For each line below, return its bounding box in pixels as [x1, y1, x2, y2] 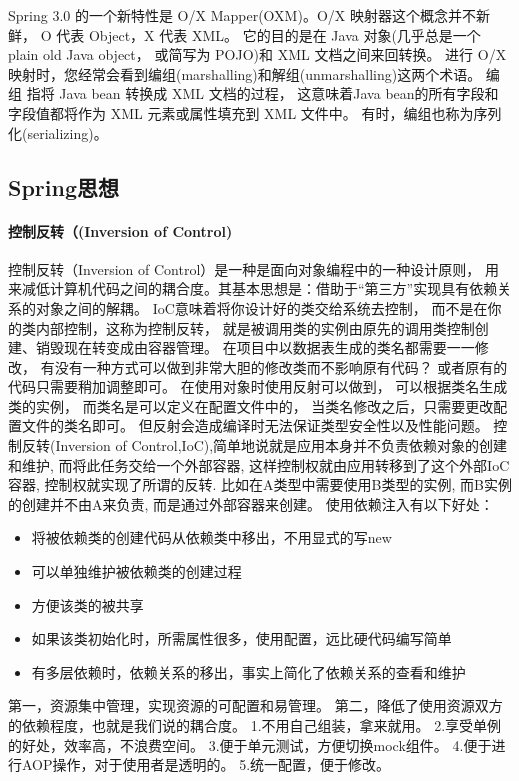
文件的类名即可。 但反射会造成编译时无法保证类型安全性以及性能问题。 [21, 415, 489, 436]
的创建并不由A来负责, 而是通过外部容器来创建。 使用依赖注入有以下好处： [8, 493, 494, 514]
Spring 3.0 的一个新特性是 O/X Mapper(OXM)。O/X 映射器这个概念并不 [8, 5, 476, 25]
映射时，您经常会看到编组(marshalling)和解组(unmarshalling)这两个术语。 [8, 63, 482, 84]
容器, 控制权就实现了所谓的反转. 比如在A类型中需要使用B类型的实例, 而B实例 [8, 474, 512, 495]
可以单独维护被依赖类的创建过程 [31, 561, 242, 582]
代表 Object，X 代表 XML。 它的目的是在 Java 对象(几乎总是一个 [56, 24, 481, 45]
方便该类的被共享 [31, 594, 144, 615]
